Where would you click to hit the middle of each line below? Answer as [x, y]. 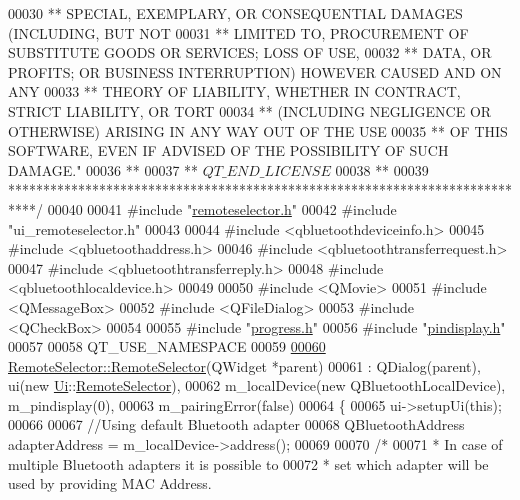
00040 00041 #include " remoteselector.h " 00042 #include [222, 208]
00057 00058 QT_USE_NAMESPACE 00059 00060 [167, 346]
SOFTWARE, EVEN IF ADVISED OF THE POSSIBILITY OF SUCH [228, 150]
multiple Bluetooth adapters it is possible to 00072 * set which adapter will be [248, 463]
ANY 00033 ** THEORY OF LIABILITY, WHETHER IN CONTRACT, [234, 91]
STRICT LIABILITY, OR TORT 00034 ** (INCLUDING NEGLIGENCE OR [250, 110]
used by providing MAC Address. [110, 483]
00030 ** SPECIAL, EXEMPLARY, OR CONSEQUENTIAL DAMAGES [235, 13]
